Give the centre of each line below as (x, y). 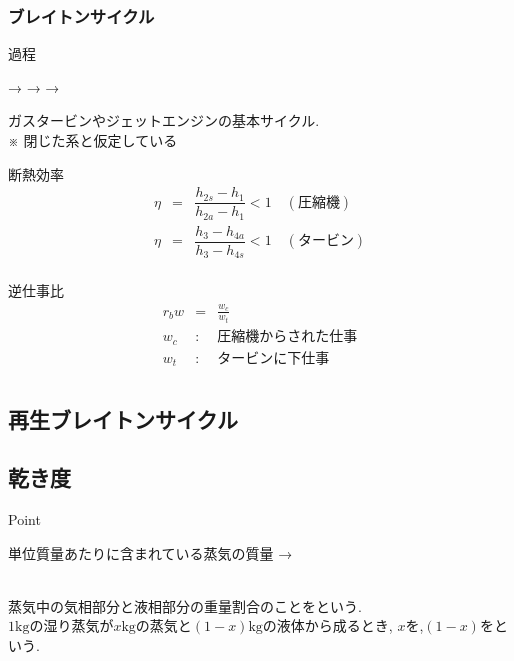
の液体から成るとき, (327, 625)
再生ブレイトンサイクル (123, 418)
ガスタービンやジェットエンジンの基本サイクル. (164, 120)
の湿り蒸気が (71, 625)
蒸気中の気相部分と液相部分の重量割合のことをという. (185, 605)
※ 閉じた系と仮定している (93, 140)
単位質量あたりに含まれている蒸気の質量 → (150, 552)
